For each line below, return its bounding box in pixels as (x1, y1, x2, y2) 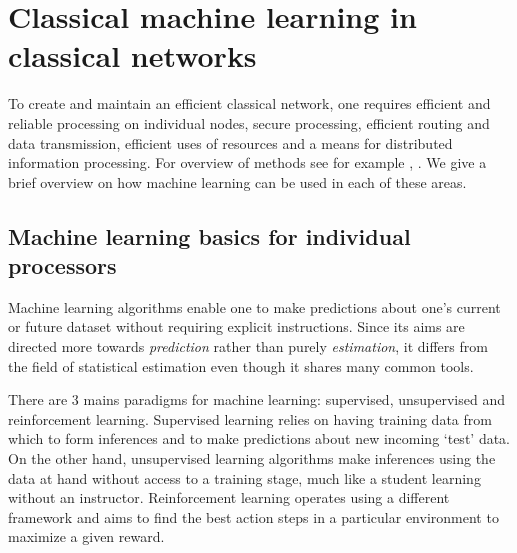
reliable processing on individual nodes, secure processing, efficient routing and (8, 112, 490, 133)
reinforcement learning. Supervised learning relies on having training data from (8, 408, 492, 429)
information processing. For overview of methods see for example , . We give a (8, 152, 487, 173)
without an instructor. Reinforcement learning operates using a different (8, 487, 450, 508)
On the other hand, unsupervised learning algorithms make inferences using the (8, 448, 496, 469)
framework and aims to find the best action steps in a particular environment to (8, 506, 499, 527)
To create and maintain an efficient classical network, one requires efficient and (8, 93, 491, 114)
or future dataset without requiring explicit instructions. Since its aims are (8, 316, 465, 337)
